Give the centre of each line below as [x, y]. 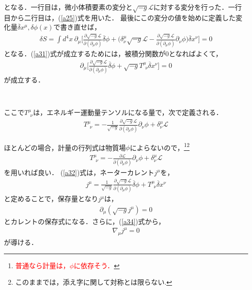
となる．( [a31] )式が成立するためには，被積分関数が [85, 53]
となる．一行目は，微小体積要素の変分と [68, 7]
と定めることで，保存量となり [51, 199]
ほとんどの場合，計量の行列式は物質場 [65, 147]
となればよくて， [196, 53]
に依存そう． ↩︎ [97, 266]
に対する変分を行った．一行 [197, 7]
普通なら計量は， [42, 266]
